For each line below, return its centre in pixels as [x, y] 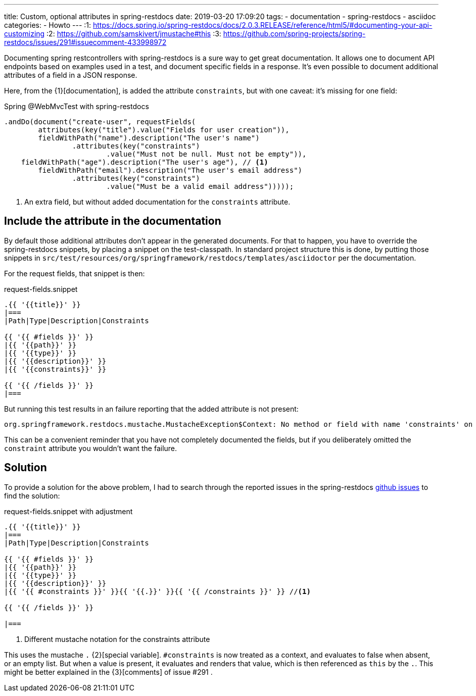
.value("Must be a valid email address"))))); [200, 186]
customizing [25, 34]
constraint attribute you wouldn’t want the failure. [91, 448]
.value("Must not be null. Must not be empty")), [206, 154]
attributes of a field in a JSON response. [71, 75]
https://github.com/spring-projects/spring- [294, 34]
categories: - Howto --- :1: [48, 25]
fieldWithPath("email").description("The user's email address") [170, 170]
